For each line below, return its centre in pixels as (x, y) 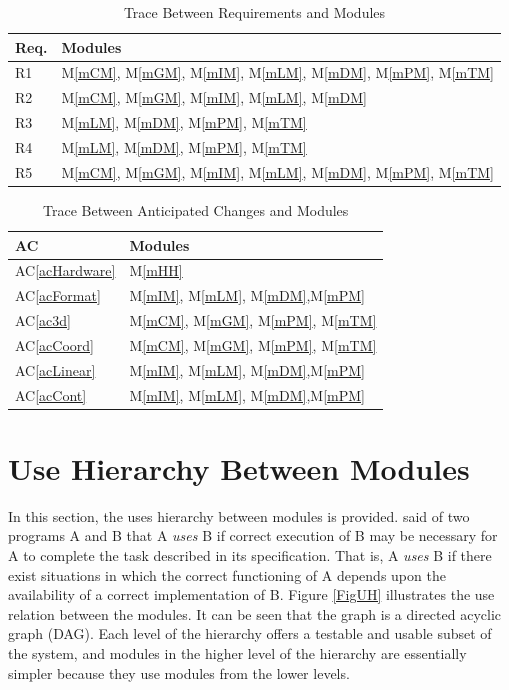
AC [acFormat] (58, 295)
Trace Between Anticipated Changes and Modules (196, 209)
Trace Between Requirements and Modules (254, 12)
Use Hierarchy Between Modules (239, 467)
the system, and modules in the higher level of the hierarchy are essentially (237, 652)
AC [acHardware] (65, 270)
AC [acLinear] (55, 369)
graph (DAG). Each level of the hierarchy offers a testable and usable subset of (250, 633)
